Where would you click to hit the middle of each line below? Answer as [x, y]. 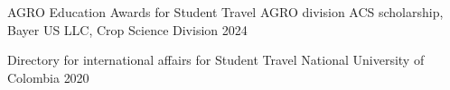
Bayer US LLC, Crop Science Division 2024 [127, 29]
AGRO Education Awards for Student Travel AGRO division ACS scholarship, [225, 12]
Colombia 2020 [48, 77]
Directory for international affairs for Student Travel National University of [216, 60]
